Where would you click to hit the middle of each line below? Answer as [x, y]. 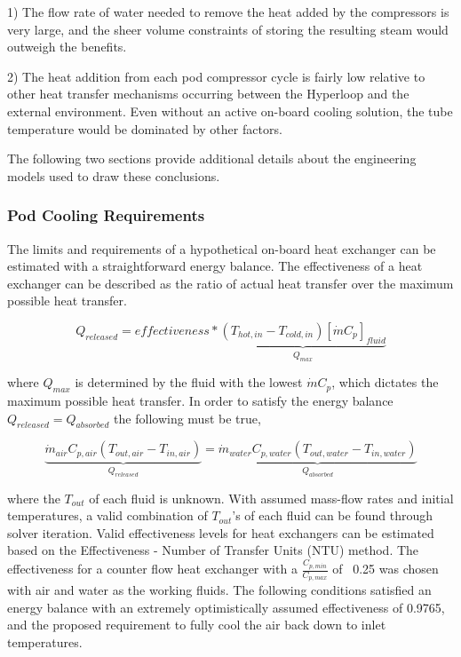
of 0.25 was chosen [385, 569]
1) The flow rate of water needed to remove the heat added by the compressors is [228, 12]
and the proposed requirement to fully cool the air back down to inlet [197, 625]
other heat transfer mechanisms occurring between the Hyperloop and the [208, 94]
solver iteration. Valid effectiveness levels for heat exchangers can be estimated [221, 532]
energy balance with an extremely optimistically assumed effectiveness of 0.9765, [226, 607]
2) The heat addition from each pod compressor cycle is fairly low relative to [216, 76]
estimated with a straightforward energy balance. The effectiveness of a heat [215, 266]
